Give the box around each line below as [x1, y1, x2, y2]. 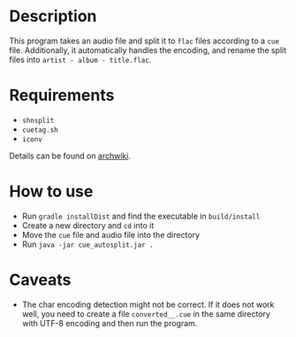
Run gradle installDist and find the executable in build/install [21, 211, 261, 221]
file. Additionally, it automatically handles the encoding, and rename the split [9, 44, 287, 55]
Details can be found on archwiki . [9, 150, 131, 161]
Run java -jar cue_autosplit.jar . [21, 239, 154, 249]
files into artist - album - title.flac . [9, 54, 152, 65]
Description [9, 6, 97, 27]
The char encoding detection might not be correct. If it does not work [21, 299, 275, 310]
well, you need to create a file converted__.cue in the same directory [21, 308, 271, 319]
